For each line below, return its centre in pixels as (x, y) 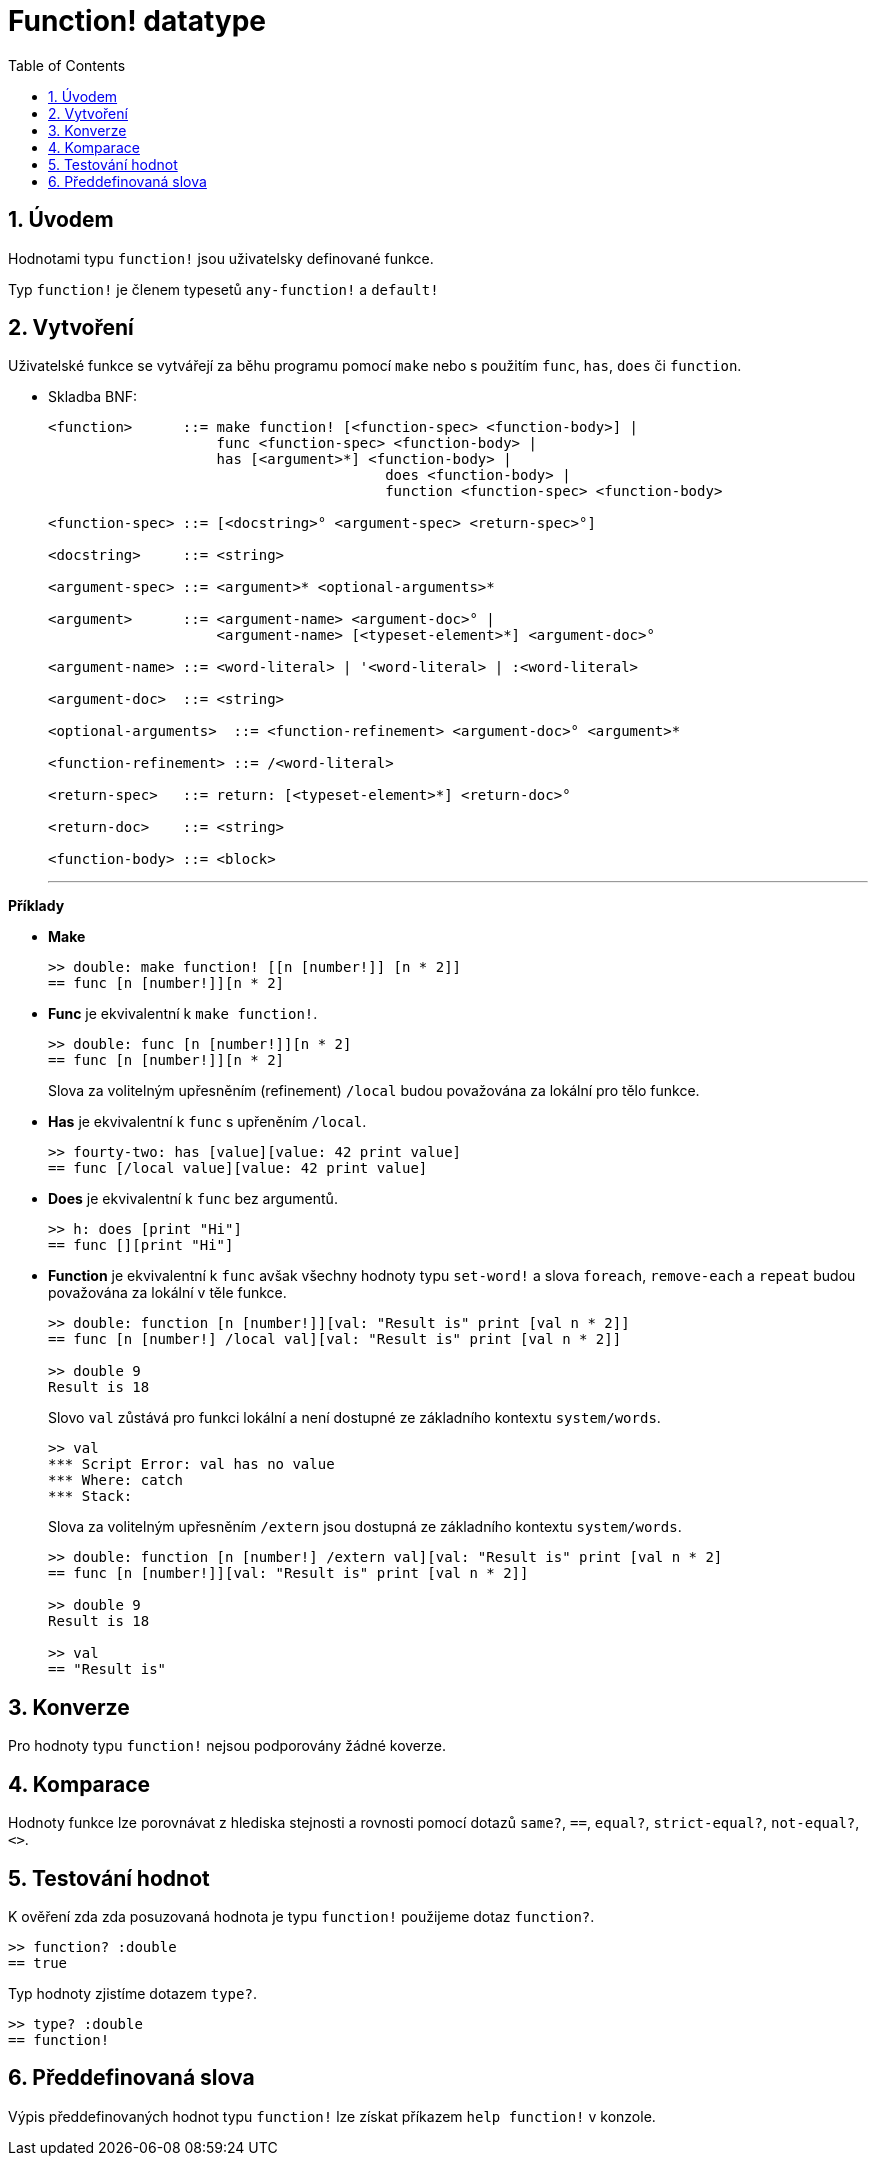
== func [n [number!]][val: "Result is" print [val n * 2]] (288, 1573)
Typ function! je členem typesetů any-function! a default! (223, 289)
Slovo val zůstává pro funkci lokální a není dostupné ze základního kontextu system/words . (354, 1418)
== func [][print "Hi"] (141, 1245)
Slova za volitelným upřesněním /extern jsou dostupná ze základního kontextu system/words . (365, 1527)
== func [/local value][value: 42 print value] (238, 1168)
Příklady (36, 906)
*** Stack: (90, 1496)
